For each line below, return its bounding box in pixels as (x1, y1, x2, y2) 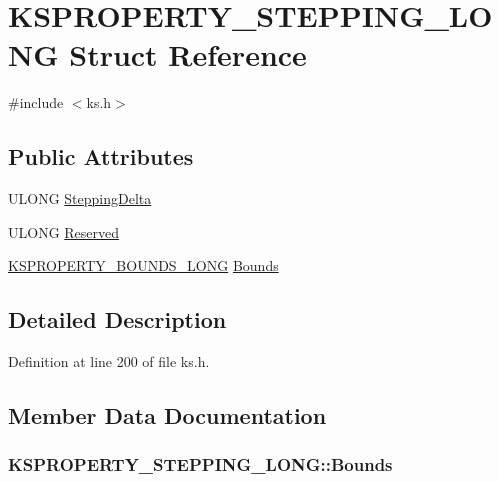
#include (8, 92, 64, 113)
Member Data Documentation (8, 400, 327, 431)
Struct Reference (69, 34, 307, 75)
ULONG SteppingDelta (8, 188, 152, 209)
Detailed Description (8, 304, 227, 335)
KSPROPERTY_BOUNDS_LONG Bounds (8, 255, 279, 276)
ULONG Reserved (8, 221, 120, 242)
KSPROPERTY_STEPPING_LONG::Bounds (8, 452, 393, 477)
